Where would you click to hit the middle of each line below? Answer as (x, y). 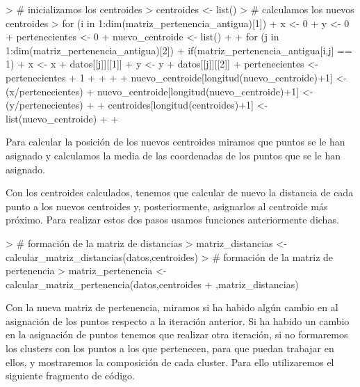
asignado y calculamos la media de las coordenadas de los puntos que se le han (173, 155)
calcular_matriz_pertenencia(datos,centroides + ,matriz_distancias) (152, 284)
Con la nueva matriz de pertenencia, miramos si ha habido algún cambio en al (172, 307)
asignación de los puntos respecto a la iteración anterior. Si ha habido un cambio (178, 321)
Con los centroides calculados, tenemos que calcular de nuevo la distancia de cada (180, 192)
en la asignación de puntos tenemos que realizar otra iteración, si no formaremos (177, 334)
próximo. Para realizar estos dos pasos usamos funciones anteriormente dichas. (172, 220)
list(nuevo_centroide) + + (62, 118)
